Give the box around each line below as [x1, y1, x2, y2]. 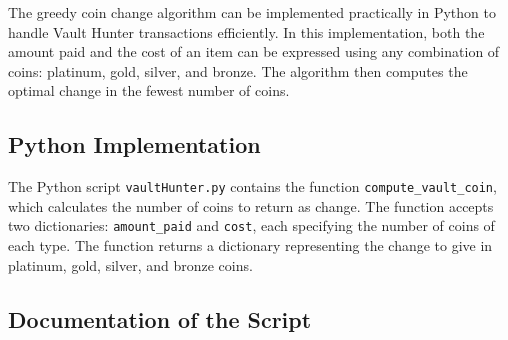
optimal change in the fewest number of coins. [8, 80, 290, 101]
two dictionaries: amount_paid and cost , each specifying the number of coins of [8, 215, 495, 236]
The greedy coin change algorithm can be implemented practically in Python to [8, 2, 496, 22]
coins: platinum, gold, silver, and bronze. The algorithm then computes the [8, 60, 468, 81]
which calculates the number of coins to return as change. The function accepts [8, 195, 494, 216]
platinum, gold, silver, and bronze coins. [8, 254, 253, 275]
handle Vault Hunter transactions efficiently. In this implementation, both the [8, 21, 485, 42]
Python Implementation [8, 129, 261, 160]
